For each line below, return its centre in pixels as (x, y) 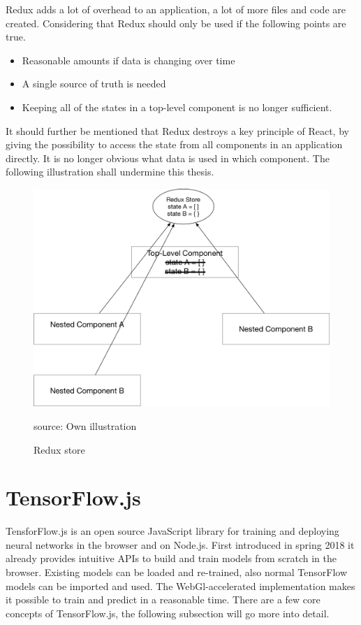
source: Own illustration (85, 425)
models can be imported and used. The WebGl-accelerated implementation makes (180, 586)
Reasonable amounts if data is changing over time (128, 60)
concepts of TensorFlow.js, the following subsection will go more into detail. (168, 613)
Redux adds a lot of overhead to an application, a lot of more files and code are (176, 9)
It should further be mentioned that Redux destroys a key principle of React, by (177, 130)
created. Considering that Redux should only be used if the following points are (176, 23)
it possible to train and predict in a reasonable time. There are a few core (163, 599)
